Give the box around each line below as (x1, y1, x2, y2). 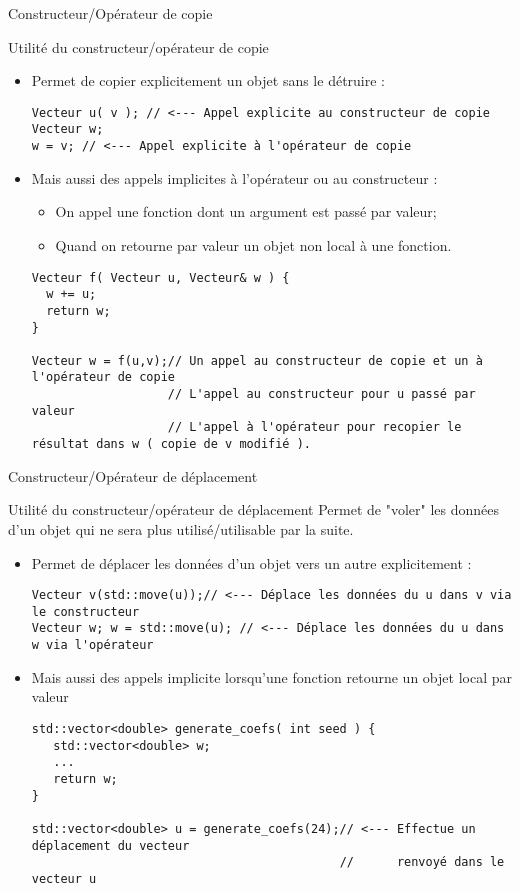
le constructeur (31, 604, 140, 619)
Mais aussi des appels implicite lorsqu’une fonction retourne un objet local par (31, 666, 512, 687)
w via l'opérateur (31, 638, 154, 653)
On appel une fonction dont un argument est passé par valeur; (55, 201, 437, 222)
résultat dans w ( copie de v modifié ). (31, 437, 311, 452)
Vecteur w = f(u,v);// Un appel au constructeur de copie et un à (31, 353, 483, 368)
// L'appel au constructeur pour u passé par (167, 387, 476, 402)
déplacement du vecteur (31, 838, 190, 853)
